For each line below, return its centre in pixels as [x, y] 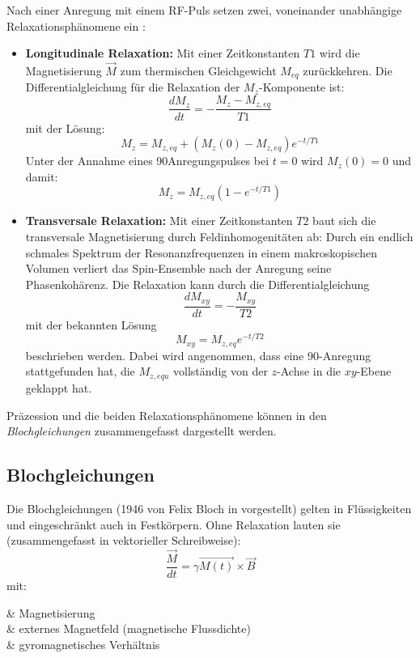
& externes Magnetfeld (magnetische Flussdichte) [129, 628]
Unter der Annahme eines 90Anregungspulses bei [147, 161]
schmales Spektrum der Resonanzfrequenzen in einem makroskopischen [202, 252]
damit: [42, 176]
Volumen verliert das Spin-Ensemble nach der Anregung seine [178, 268]
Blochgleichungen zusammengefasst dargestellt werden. [142, 431]
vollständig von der [221, 371]
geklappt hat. [59, 387]
